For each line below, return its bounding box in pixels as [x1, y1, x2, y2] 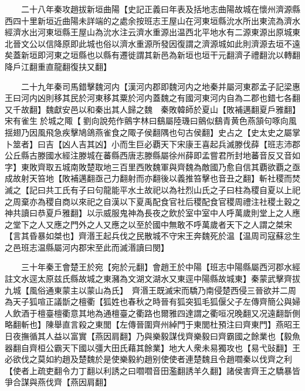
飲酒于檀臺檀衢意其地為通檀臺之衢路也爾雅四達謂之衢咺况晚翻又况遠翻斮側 [12, 306, 300, 319]
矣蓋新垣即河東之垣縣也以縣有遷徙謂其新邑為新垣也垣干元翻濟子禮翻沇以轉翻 [5, 49, 300, 61]
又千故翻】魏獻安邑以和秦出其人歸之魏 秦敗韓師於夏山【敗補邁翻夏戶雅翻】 [5, 103, 296, 115]
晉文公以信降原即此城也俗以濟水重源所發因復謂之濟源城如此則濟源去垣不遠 [12, 37, 300, 49]
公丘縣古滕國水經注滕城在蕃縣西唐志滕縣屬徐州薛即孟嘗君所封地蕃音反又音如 [5, 149, 300, 161]
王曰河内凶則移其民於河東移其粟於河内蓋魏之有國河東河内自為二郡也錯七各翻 [5, 92, 300, 104]
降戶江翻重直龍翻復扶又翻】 [5, 60, 111, 72]
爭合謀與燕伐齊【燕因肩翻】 [5, 376, 111, 388]
